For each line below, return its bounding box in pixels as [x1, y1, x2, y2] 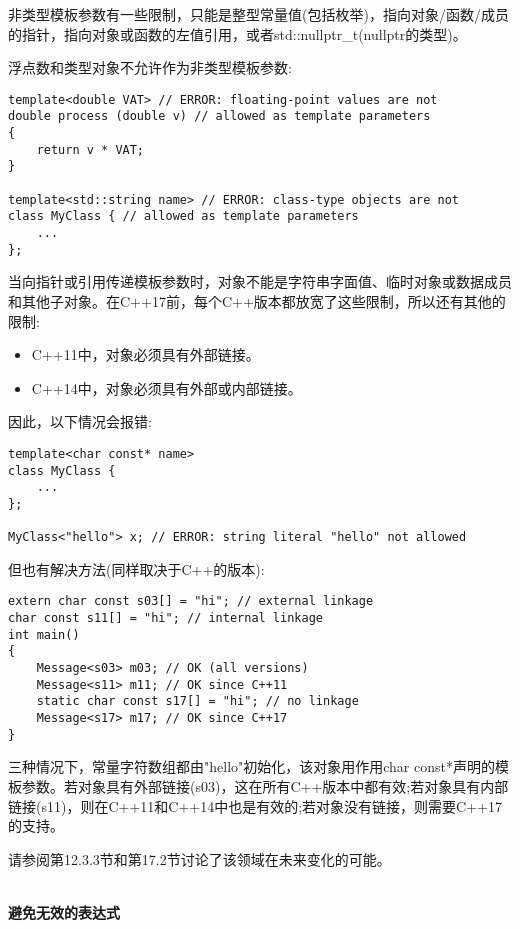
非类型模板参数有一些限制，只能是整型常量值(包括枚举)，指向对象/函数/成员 [8, 4, 509, 24]
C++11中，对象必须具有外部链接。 [31, 344, 260, 365]
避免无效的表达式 [8, 901, 120, 922]
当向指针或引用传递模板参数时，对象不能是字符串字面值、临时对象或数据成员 [8, 271, 512, 292]
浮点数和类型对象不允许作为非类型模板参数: [8, 57, 292, 78]
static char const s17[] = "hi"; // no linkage [36, 694, 359, 709]
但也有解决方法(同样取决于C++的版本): [8, 558, 265, 579]
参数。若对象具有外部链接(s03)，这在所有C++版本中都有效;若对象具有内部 [21, 775, 509, 796]
